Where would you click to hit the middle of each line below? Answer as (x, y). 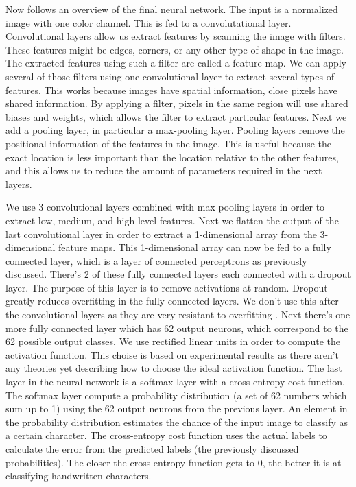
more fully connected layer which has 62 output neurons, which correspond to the (177, 328)
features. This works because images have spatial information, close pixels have (171, 90)
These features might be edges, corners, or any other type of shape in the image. (175, 49)
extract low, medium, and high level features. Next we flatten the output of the (172, 220)
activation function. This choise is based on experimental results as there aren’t (173, 354)
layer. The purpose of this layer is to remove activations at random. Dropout (167, 287)
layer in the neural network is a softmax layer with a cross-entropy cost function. (175, 382)
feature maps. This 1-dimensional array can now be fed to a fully (195, 247)
